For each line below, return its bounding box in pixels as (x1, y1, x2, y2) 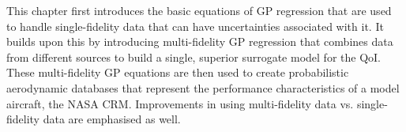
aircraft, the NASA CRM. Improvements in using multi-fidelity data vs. (6, 95, 354, 111)
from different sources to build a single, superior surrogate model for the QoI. (6, 48, 381, 65)
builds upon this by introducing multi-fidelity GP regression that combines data (6, 33, 393, 50)
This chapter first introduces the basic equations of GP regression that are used (6, 2, 392, 18)
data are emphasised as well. (43, 111, 181, 127)
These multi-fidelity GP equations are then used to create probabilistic (6, 64, 349, 81)
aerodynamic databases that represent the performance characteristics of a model (6, 79, 400, 96)
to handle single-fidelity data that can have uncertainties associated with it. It (6, 17, 384, 34)
